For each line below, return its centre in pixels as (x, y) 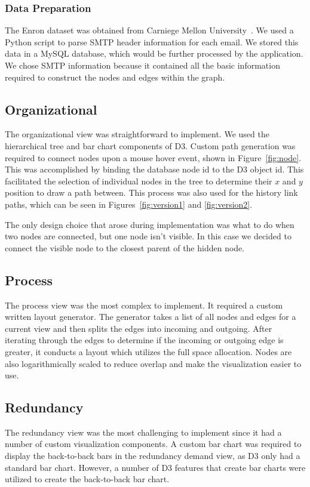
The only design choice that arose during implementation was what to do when (150, 224)
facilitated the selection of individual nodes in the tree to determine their (139, 181)
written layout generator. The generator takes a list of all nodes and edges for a (151, 317)
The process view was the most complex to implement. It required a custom (144, 305)
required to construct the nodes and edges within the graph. (115, 77)
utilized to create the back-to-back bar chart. (87, 479)
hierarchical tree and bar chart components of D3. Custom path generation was (150, 145)
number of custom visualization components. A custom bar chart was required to (153, 444)
